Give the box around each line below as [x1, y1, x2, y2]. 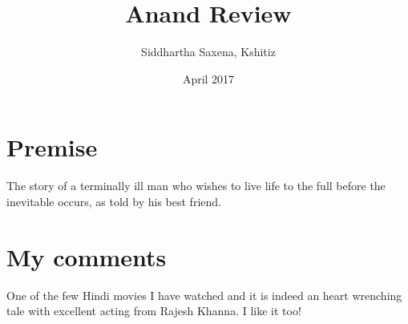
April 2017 [182, 70, 235, 87]
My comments [6, 240, 167, 273]
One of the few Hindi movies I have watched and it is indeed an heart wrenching [6, 286, 402, 303]
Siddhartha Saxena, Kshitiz [141, 43, 276, 60]
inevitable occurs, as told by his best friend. [6, 192, 221, 209]
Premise [6, 131, 98, 164]
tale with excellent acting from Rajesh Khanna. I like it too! [6, 302, 301, 319]
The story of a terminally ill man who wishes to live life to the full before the [6, 177, 386, 194]
